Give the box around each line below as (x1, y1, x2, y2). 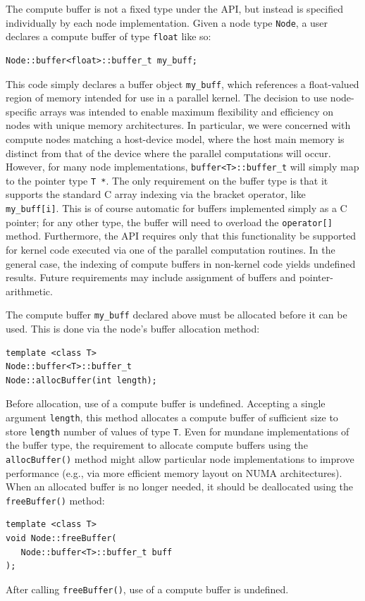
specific (6, 104, 37, 118)
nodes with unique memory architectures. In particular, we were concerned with (6, 118, 351, 132)
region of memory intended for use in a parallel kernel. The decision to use (6, 90, 328, 105)
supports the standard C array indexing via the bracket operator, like (6, 187, 306, 202)
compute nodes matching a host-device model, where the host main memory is (6, 131, 345, 146)
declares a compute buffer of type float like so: (6, 29, 211, 44)
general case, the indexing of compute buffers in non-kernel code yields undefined (6, 256, 356, 271)
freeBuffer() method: (6, 492, 105, 507)
